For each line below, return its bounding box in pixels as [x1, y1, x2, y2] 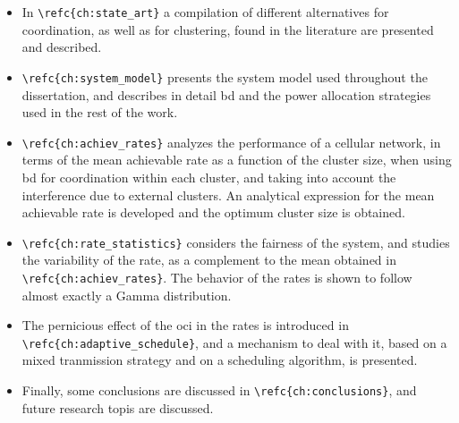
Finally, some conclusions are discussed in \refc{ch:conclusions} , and [21, 381, 417, 400]
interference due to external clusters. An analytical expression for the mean [21, 185, 435, 204]
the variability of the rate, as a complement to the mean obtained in [21, 250, 396, 269]
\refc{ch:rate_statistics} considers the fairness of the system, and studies [21, 233, 450, 251]
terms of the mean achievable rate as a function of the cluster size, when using [21, 150, 452, 169]
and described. [21, 38, 102, 56]
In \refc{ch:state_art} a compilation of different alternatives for [21, 3, 389, 21]
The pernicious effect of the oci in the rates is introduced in [21, 316, 349, 334]
